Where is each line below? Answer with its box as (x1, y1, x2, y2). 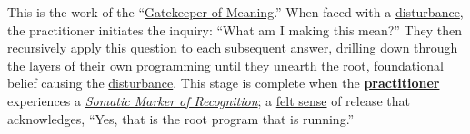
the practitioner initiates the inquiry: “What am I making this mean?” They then (7, 20, 463, 39)
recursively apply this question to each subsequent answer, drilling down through (7, 38, 458, 57)
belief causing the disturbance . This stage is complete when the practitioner (7, 73, 440, 92)
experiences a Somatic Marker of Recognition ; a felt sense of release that (7, 91, 410, 110)
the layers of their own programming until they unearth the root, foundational (7, 55, 444, 74)
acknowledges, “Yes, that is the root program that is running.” (7, 109, 355, 128)
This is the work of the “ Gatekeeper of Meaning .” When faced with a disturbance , (7, 3, 464, 21)
